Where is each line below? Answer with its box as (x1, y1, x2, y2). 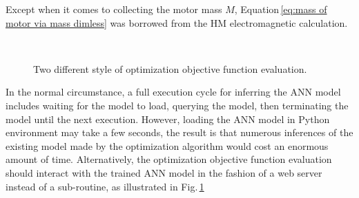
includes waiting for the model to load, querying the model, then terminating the (6, 98, 349, 112)
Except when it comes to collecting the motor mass (6, 2, 222, 16)
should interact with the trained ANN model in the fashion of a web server (6, 165, 322, 179)
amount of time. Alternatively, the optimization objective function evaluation (6, 152, 332, 166)
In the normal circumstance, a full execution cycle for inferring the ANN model (6, 85, 341, 99)
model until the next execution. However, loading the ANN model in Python (6, 111, 330, 126)
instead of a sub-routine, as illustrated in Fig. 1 (6, 179, 204, 193)
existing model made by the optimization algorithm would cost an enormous (6, 138, 329, 153)
